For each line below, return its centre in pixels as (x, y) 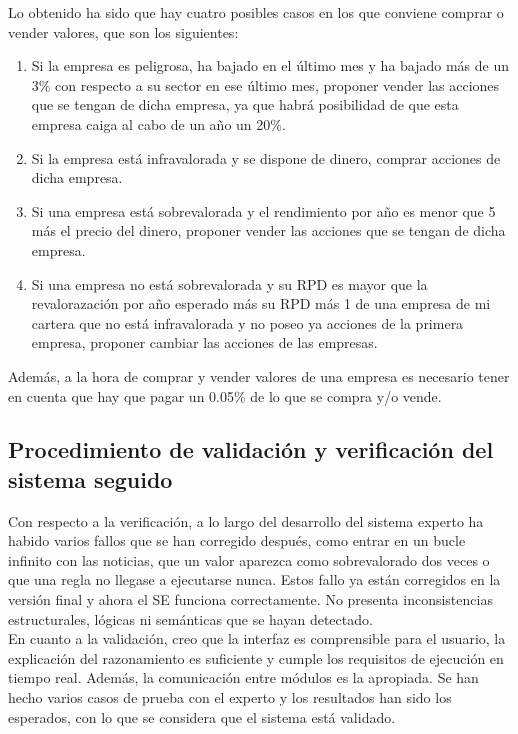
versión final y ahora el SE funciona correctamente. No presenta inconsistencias (250, 599)
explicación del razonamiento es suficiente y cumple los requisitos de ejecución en (256, 657)
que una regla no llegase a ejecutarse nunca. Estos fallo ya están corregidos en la (254, 579)
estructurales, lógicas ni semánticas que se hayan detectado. (190, 618)
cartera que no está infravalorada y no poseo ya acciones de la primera (247, 322)
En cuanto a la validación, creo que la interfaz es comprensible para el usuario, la (257, 638)
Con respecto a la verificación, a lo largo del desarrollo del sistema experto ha (246, 520)
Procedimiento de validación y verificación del (251, 449)
